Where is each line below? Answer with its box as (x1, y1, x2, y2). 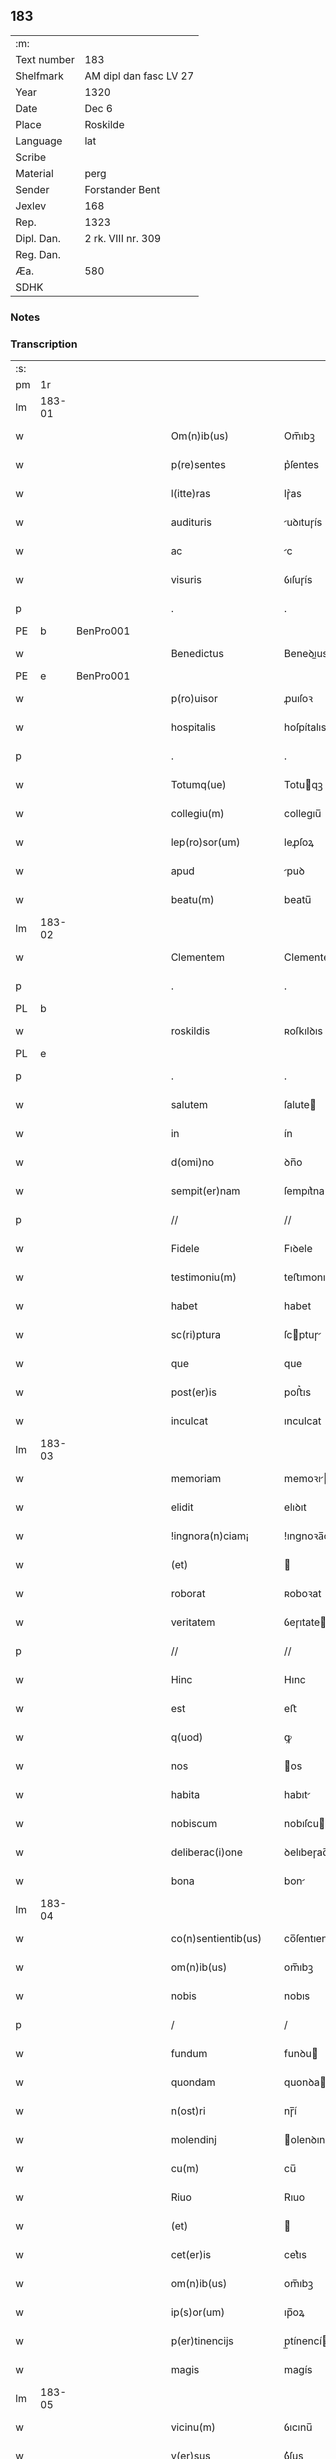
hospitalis (170, 720, 217, 734)
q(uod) (170, 1730, 203, 1744)
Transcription (10, 337, 78, 351)
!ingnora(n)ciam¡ (170, 1529, 249, 1543)
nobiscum (170, 1817, 218, 1831)
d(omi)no (170, 1155, 215, 1169)
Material (15, 166, 54, 180)
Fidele (170, 1242, 200, 1256)
